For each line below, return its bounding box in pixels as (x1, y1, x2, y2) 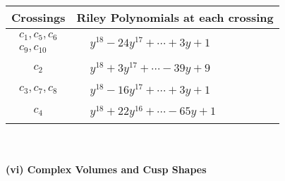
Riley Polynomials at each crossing (76, 9, 274, 25)
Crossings (11, 9, 66, 25)
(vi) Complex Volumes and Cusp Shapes (6, 161, 207, 176)
